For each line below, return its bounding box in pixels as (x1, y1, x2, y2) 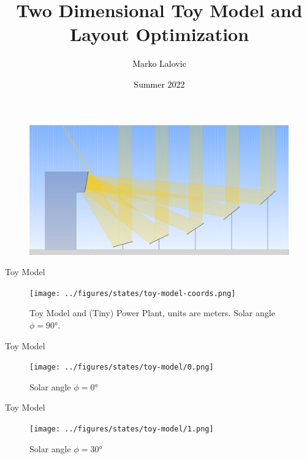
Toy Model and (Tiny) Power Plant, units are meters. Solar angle (29, 306, 275, 319)
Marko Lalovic (132, 57, 186, 70)
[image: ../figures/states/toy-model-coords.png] (29, 289, 236, 298)
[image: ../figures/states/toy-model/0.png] (29, 363, 214, 372)
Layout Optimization (69, 21, 249, 47)
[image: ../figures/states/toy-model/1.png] (29, 424, 214, 433)
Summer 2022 (134, 77, 185, 90)
